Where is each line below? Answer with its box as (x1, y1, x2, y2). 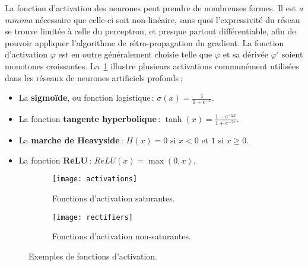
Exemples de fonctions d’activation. (28, 249, 157, 262)
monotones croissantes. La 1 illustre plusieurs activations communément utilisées (5, 59, 299, 72)
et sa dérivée (223, 48, 269, 60)
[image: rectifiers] (52, 213, 134, 222)
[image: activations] (52, 175, 138, 184)
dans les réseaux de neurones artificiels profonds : (5, 71, 183, 84)
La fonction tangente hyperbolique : (18, 112, 161, 124)
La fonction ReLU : (18, 153, 92, 166)
